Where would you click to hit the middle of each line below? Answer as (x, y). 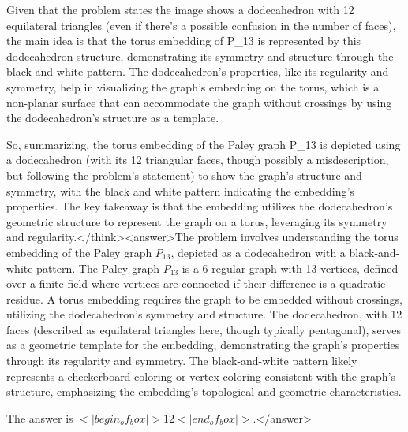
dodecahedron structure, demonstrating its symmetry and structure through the (200, 56)
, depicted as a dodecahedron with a (258, 252)
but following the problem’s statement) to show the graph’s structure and (184, 175)
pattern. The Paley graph (98, 268)
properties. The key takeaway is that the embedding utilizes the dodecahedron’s (200, 206)
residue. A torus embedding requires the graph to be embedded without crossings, (204, 298)
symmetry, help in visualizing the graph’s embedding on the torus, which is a (193, 86)
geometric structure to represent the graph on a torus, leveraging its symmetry (197, 221)
